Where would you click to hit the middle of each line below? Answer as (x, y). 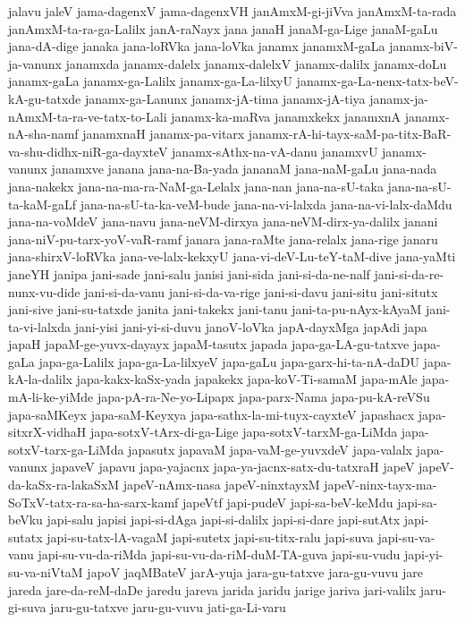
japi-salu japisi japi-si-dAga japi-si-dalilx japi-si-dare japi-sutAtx (224, 520)
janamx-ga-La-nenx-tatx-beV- (377, 81)
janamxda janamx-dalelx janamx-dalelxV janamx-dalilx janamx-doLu (256, 63)
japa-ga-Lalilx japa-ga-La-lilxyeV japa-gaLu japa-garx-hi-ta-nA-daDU (229, 361)
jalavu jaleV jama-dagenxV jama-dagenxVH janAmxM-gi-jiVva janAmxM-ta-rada (232, 11)
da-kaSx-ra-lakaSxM (64, 485)
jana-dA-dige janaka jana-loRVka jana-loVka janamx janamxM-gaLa (197, 46)
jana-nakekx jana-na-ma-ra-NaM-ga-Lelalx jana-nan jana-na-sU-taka (196, 186)
